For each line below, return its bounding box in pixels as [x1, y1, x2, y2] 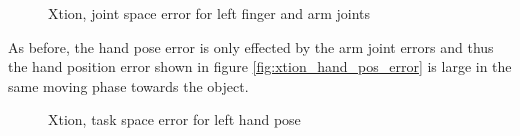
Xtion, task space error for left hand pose [48, 109, 301, 130]
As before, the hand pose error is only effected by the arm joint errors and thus [8, 36, 494, 57]
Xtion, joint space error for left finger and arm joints [48, 3, 371, 23]
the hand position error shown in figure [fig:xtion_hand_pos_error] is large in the [8, 56, 512, 77]
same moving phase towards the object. [8, 75, 249, 96]
